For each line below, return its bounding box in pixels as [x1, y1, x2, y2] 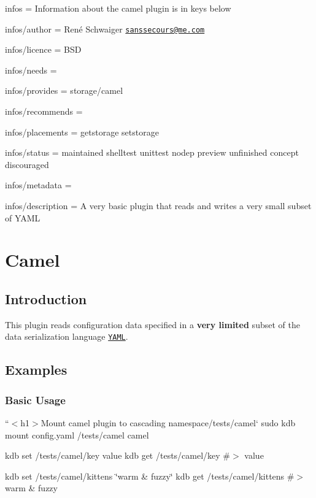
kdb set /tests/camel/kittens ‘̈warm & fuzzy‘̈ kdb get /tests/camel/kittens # [5, 469, 295, 482]
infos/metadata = [5, 178, 72, 191]
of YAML [5, 211, 40, 224]
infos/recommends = [5, 105, 83, 118]
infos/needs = [5, 63, 57, 76]
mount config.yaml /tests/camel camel [5, 428, 149, 441]
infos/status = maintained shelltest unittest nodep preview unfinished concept [5, 146, 299, 159]
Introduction [5, 289, 87, 308]
